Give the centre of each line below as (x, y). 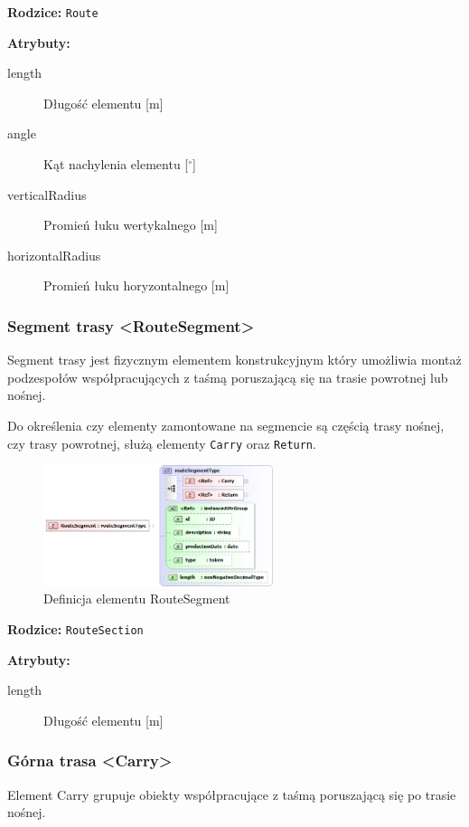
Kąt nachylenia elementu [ (116, 164)
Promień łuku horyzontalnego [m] (136, 285)
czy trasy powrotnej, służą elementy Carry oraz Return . (162, 443)
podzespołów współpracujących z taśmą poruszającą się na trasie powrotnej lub (228, 377)
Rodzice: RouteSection (75, 629)
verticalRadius (47, 194)
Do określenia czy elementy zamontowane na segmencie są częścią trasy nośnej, (226, 425)
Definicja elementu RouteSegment (137, 599)
